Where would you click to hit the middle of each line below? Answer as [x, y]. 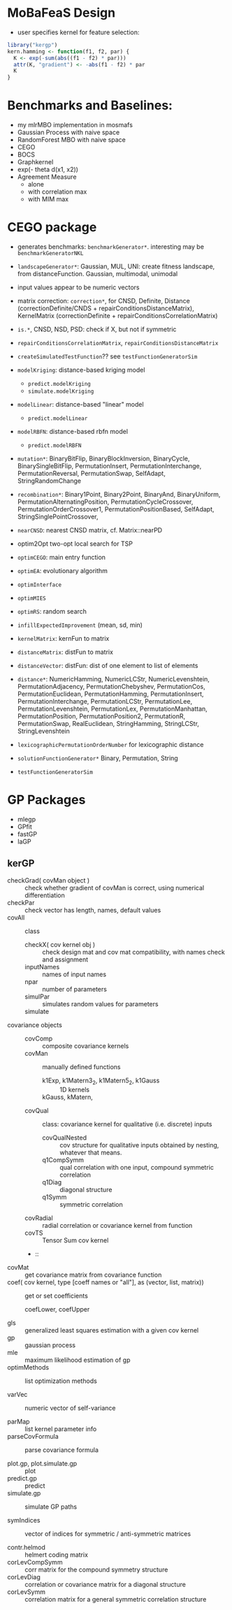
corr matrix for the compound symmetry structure [96, 1569]
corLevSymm [26, 1592]
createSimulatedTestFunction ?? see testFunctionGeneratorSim [107, 356]
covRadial [39, 1218]
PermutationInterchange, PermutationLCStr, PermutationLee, [105, 702]
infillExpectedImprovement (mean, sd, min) [80, 625]
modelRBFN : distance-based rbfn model [72, 432]
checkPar [21, 902]
